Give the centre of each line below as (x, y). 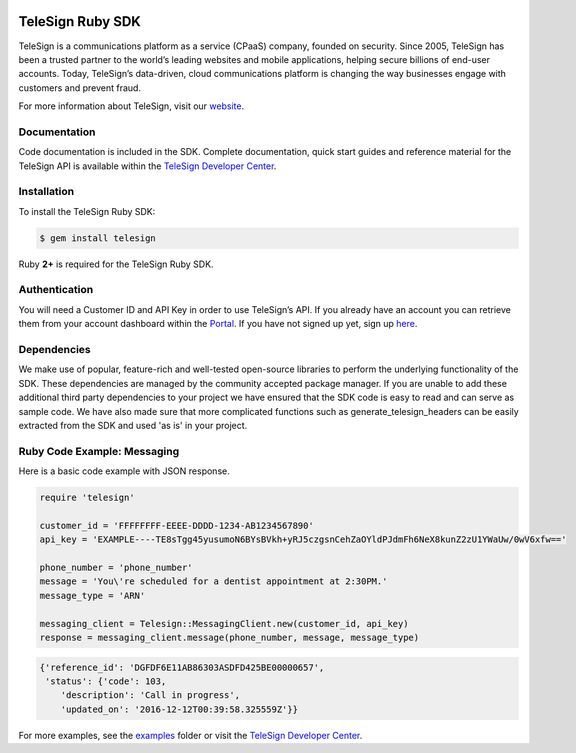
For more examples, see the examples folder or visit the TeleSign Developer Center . (190, 735)
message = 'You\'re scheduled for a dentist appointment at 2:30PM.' (213, 581)
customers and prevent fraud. (80, 87)
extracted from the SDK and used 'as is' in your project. (133, 425)
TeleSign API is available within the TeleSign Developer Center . (147, 166)
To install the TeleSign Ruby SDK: (87, 211)
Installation (46, 192)
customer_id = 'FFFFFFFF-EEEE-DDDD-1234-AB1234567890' (176, 525)
